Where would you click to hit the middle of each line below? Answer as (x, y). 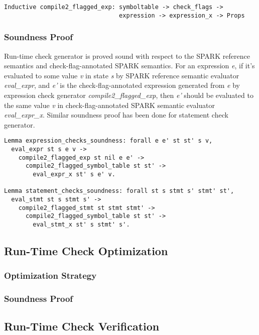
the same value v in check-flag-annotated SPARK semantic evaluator (109, 105)
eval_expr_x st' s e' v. (74, 174)
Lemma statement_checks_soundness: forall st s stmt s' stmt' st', (119, 191)
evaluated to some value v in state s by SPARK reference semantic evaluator (122, 75)
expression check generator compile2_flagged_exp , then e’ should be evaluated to (129, 95)
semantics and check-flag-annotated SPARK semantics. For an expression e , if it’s (129, 66)
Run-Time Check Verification (82, 326)
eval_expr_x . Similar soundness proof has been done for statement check (116, 115)
